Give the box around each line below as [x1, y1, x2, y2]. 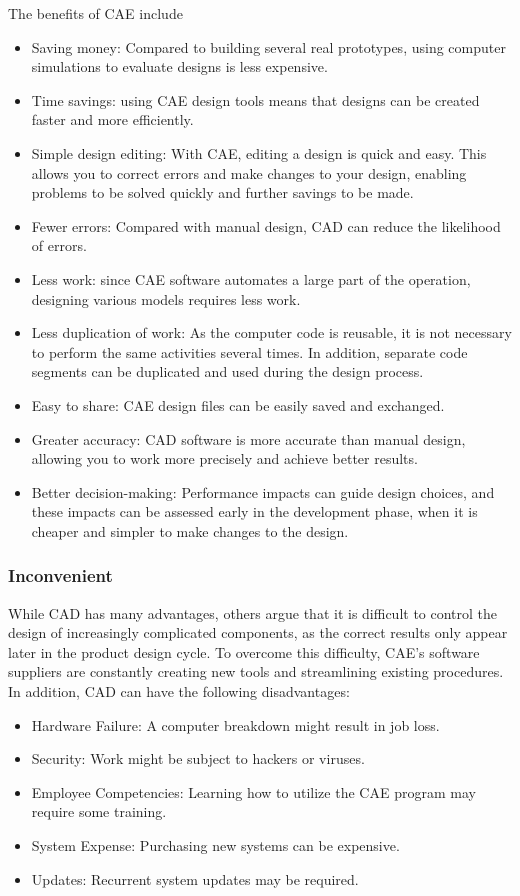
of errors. [31, 235, 87, 256]
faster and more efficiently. [31, 109, 194, 130]
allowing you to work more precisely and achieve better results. [31, 448, 418, 469]
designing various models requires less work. [31, 288, 301, 309]
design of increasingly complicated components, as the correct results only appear [8, 622, 508, 643]
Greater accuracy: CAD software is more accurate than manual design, [31, 428, 466, 449]
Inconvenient [8, 563, 113, 588]
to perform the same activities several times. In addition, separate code [31, 341, 468, 362]
